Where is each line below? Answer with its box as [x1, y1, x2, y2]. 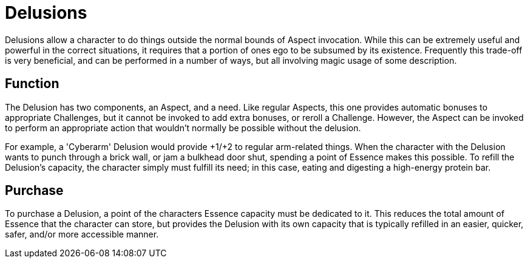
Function [5, 76, 59, 92]
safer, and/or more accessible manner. [5, 229, 159, 240]
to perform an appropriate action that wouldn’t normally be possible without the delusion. [5, 122, 361, 133]
